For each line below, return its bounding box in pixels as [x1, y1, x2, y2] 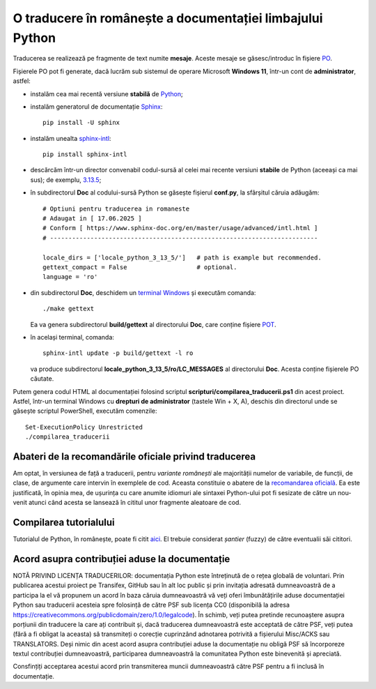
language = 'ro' [42, 273, 98, 281]
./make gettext [42, 305, 95, 313]
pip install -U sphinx [42, 119, 120, 127]
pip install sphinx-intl [42, 151, 127, 158]
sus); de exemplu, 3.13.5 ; [30, 175, 102, 184]
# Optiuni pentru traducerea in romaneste [42, 204, 190, 213]
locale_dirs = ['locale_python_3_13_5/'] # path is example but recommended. [42, 253, 322, 262]
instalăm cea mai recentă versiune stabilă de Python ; [30, 89, 184, 98]
